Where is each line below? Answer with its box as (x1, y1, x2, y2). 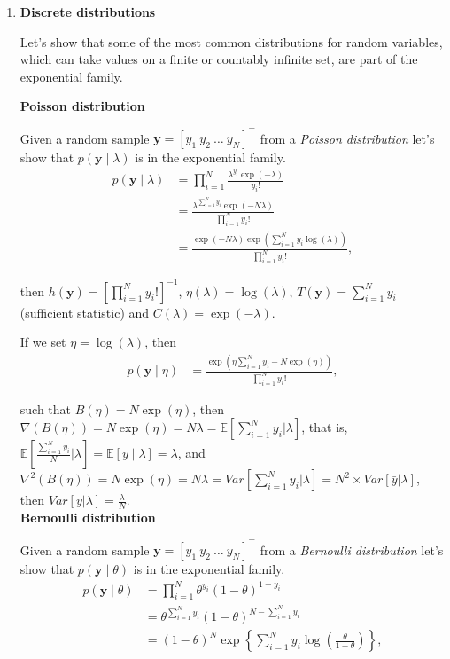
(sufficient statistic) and (19, 302, 150, 321)
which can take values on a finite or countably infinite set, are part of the (19, 50, 418, 68)
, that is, (301, 418, 348, 436)
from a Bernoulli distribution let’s (260, 540, 444, 559)
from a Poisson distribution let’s (260, 129, 435, 147)
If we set (19, 333, 66, 351)
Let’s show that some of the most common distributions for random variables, (19, 32, 443, 51)
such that (19, 399, 72, 418)
